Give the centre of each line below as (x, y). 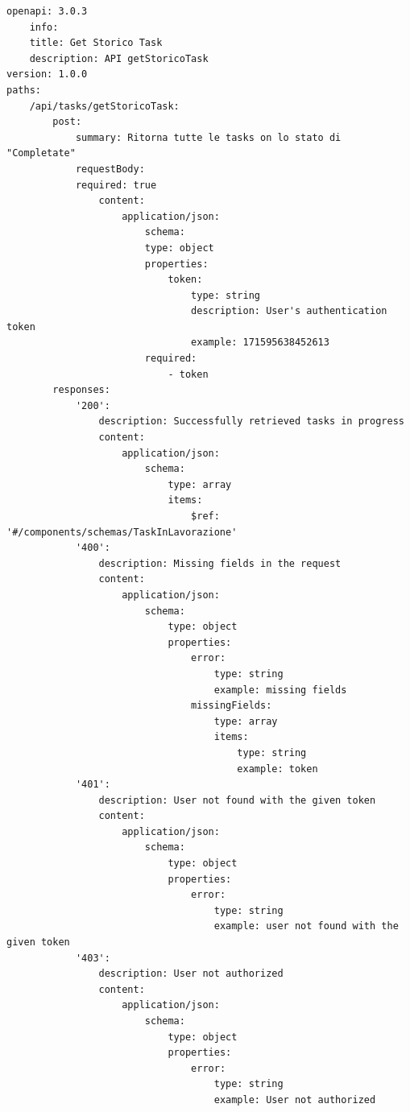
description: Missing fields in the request (220, 563)
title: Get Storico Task (96, 43)
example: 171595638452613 (260, 343)
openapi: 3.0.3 (47, 11)
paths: (24, 90)
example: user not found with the (306, 926)
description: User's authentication (289, 311)
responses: (81, 390)
